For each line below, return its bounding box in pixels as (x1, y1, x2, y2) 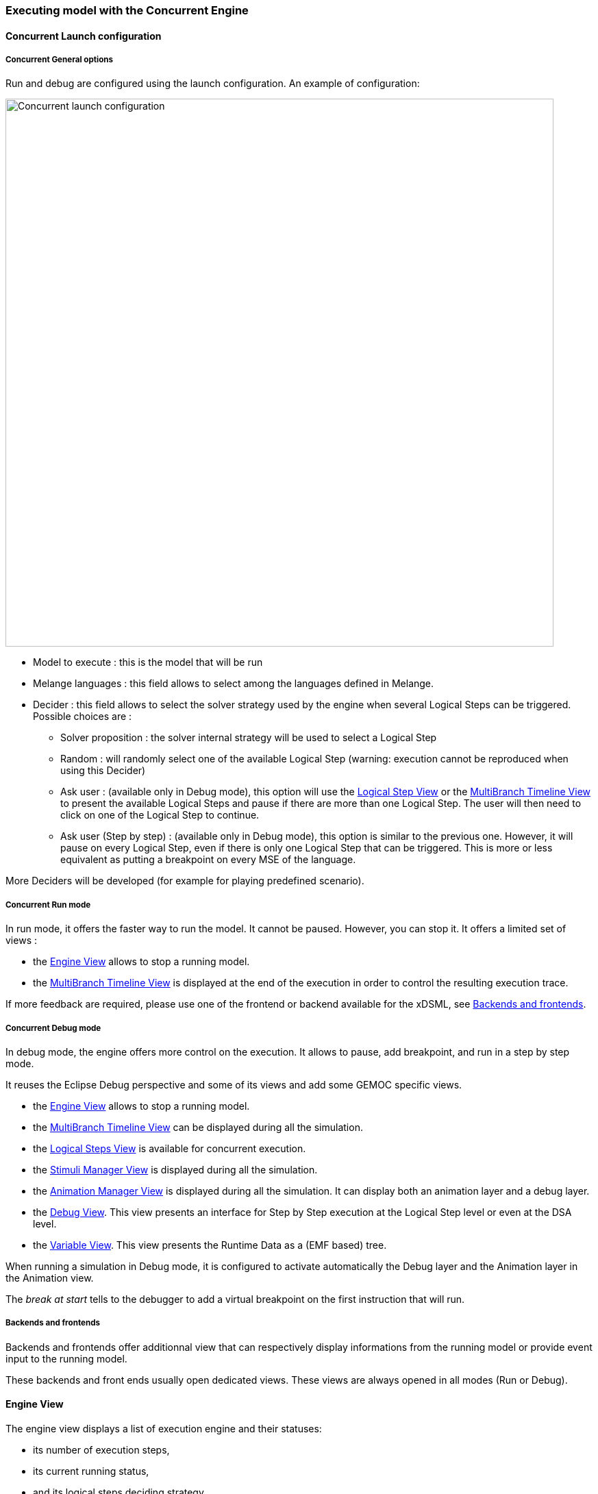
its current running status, (33, 1465, 149, 1477)
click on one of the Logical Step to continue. (60, 809, 260, 821)
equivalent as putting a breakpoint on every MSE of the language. (60, 854, 356, 866)
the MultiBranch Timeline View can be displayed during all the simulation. (33, 1121, 363, 1133)
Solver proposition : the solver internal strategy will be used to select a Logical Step (60, 732, 437, 744)
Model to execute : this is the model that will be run (33, 656, 263, 669)
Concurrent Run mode (5, 899, 91, 910)
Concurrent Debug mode (5, 1023, 101, 1033)
